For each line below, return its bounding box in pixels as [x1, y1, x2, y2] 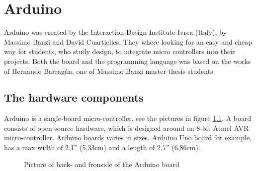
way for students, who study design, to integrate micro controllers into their [4, 46, 235, 57]
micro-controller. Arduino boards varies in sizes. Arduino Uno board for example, [4, 132, 252, 143]
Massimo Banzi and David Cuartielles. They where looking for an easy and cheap [4, 36, 252, 47]
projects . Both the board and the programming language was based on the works [4, 56, 251, 66]
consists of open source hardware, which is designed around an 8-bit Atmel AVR [4, 122, 249, 133]
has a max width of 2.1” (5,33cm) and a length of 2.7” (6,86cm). [4, 142, 200, 153]
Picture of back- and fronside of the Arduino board [24, 159, 179, 169]
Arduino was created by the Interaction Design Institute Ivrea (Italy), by [4, 27, 227, 37]
